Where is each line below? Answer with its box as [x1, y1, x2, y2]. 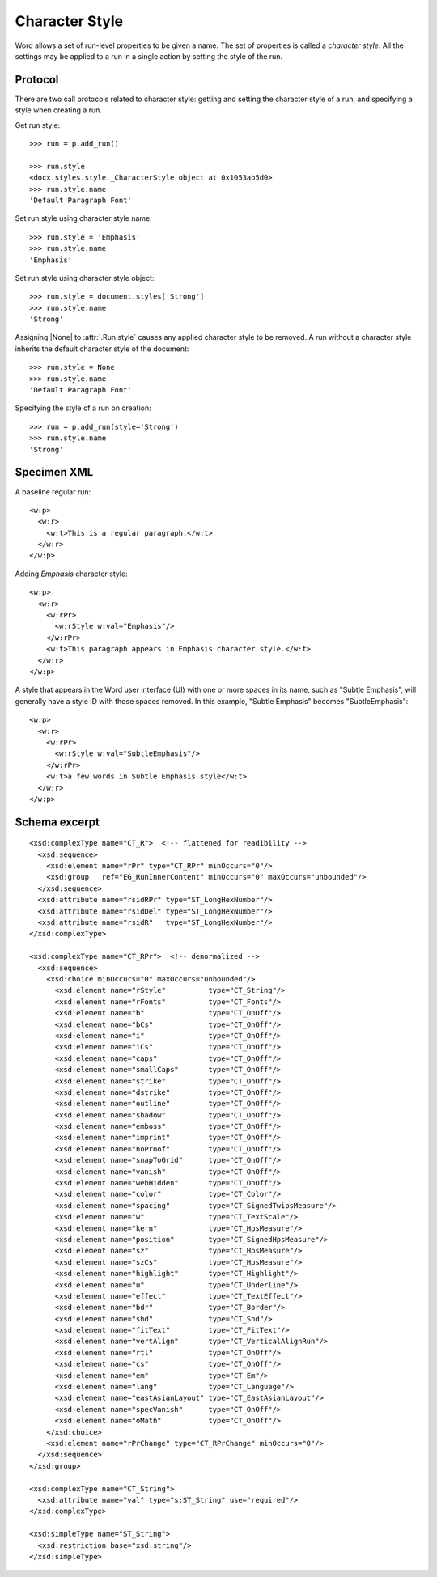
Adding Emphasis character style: [15, 569, 129, 579]
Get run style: [15, 120, 61, 129]
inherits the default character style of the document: [15, 344, 189, 354]
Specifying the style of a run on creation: [15, 403, 151, 413]
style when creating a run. [15, 105, 103, 115]
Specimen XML [15, 465, 94, 479]
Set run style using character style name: [15, 214, 153, 223]
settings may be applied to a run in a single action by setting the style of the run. [15, 51, 283, 61]
